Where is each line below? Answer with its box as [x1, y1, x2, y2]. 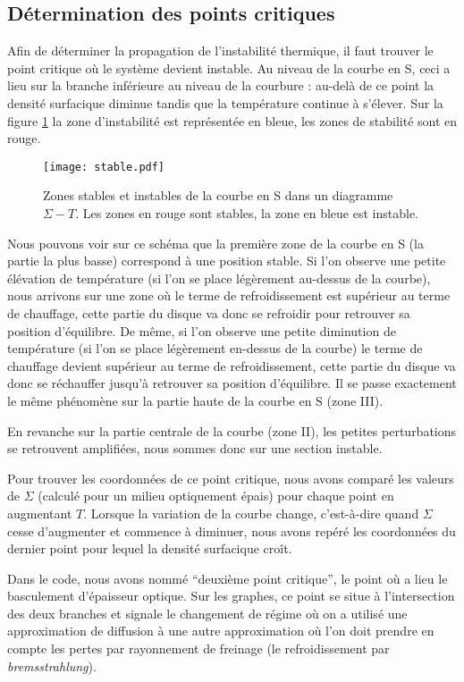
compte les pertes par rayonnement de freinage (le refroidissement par [7, 639, 390, 658]
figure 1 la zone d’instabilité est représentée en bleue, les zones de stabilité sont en [7, 111, 458, 130]
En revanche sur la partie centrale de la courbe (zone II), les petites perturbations [7, 421, 457, 440]
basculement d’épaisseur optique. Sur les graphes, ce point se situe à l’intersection [7, 586, 455, 605]
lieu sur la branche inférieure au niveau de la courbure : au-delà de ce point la [7, 76, 434, 95]
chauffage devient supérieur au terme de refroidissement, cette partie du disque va [7, 356, 456, 375]
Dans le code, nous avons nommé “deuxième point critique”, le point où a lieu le [7, 568, 448, 587]
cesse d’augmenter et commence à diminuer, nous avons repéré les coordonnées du [7, 521, 456, 540]
